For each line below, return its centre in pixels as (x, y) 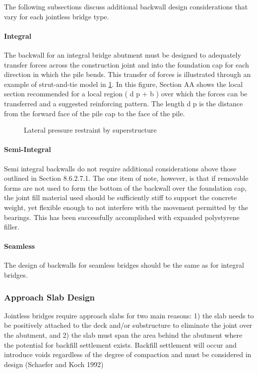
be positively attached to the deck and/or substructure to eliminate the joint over (128, 325)
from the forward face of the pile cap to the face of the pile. (95, 113)
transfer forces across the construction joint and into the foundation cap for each (127, 64)
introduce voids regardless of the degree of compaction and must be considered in (128, 354)
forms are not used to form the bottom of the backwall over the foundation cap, (126, 187)
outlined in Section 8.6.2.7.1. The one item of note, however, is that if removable (126, 178)
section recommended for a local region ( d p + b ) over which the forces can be (126, 94)
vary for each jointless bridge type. (57, 16)
